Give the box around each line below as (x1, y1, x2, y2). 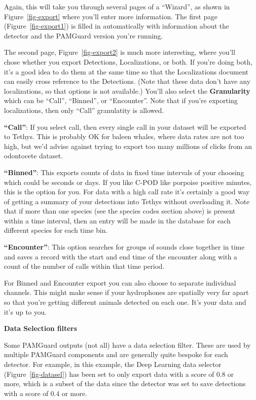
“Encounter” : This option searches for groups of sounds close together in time (4, 242, 245, 252)
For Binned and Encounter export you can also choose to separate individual (4, 277, 236, 288)
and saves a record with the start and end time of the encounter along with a (4, 251, 237, 261)
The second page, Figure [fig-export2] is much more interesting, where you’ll (4, 47, 235, 57)
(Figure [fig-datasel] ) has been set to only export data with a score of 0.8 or (4, 368, 234, 379)
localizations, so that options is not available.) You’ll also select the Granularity (4, 85, 251, 96)
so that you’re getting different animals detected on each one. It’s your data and (4, 297, 247, 307)
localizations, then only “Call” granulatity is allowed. (4, 105, 164, 115)
